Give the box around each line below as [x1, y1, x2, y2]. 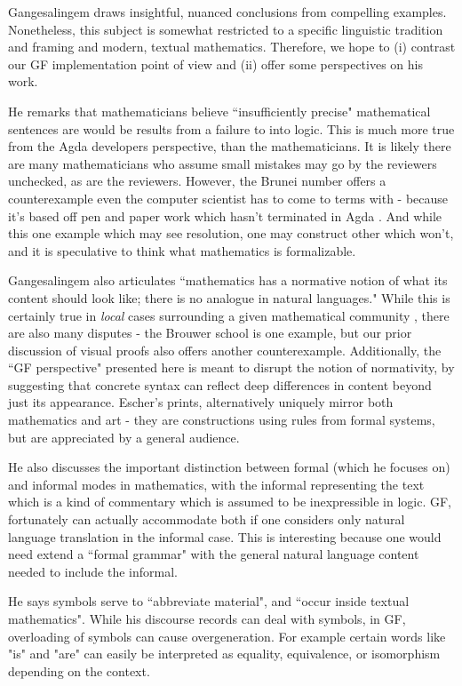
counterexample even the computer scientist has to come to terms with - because [8, 188, 449, 207]
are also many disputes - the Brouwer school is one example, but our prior [8, 323, 412, 342]
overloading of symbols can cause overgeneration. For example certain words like [8, 626, 446, 645]
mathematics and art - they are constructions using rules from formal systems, [8, 411, 435, 429]
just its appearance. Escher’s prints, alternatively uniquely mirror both [8, 393, 394, 411]
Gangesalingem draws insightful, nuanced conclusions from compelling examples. [8, 3, 447, 20]
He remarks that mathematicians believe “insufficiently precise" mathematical [8, 101, 431, 120]
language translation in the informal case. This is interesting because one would [8, 527, 442, 546]
